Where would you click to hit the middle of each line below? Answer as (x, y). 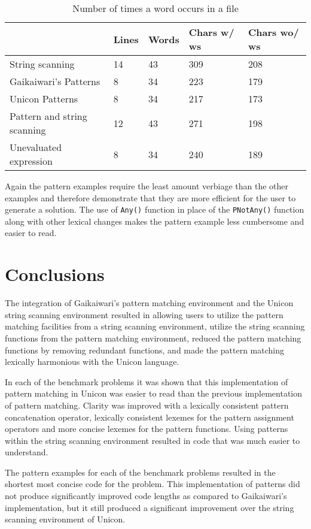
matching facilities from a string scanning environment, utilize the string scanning (155, 326)
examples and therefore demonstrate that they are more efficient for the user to (150, 197)
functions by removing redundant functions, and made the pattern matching (144, 350)
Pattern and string (48, 116)
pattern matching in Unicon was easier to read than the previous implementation (153, 393)
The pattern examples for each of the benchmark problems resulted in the (140, 472)
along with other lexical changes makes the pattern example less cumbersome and (155, 221)
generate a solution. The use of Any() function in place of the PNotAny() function (155, 209)
